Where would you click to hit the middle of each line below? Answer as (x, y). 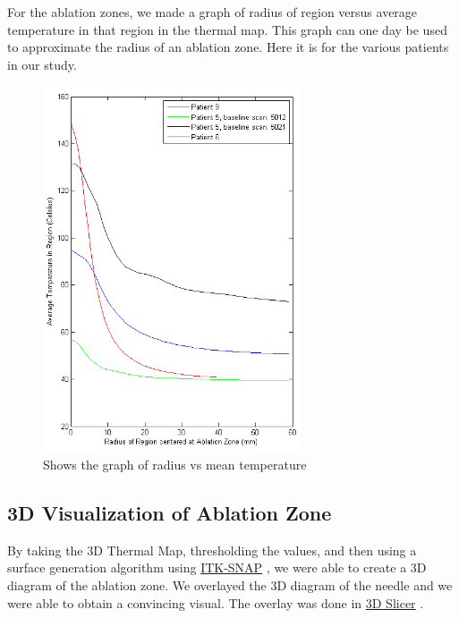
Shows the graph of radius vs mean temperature (175, 465)
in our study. (42, 64)
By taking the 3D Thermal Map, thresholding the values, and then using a (212, 550)
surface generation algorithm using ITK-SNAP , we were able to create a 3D (217, 567)
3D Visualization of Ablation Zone (170, 513)
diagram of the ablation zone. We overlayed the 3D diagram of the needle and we (230, 585)
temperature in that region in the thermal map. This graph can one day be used (227, 29)
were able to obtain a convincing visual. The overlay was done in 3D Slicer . (216, 602)
